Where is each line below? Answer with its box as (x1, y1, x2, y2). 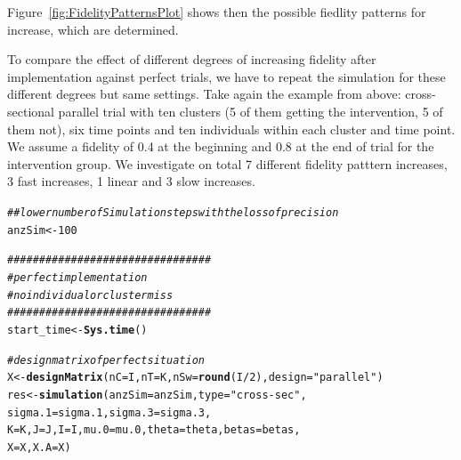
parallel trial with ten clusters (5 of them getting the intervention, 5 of (58, 101, 443, 120)
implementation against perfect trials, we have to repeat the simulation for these (7, 67, 446, 85)
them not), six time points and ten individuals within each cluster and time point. (7, 119, 456, 138)
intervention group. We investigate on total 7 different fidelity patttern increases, (7, 154, 448, 173)
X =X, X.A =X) (7, 440, 71, 454)
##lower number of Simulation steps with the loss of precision (7, 206, 339, 219)
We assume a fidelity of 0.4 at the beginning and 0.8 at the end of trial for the (7, 137, 434, 156)
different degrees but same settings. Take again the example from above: (7, 85, 401, 103)
